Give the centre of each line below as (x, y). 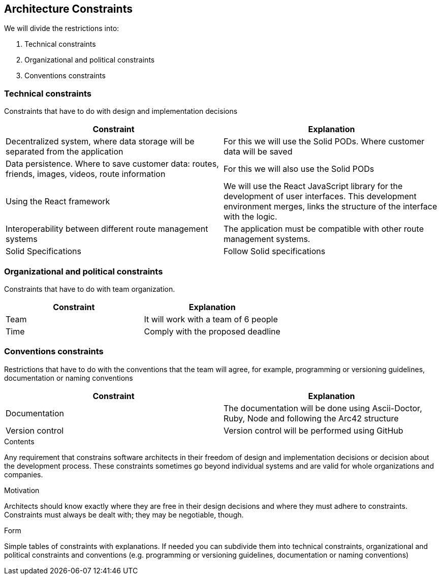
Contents (19, 441)
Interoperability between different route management (107, 229)
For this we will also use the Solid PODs (299, 169)
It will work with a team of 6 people (211, 319)
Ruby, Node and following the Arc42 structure (311, 418)
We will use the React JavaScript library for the (313, 186)
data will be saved (258, 152)
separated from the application (65, 152)
